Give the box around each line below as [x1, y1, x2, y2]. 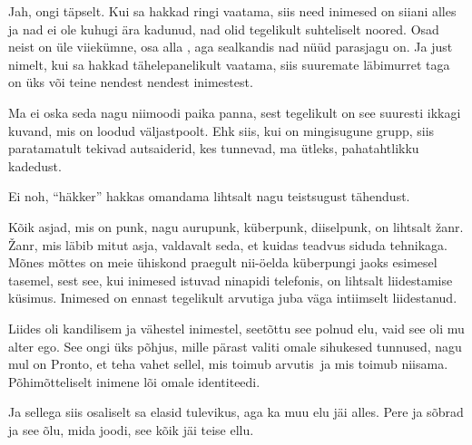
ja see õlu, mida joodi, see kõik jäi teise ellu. [8, 420, 254, 439]
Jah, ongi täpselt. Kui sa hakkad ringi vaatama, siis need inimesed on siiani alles [8, 2, 457, 20]
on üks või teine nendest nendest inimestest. [8, 73, 253, 92]
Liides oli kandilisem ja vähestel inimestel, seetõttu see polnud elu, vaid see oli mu [8, 318, 465, 337]
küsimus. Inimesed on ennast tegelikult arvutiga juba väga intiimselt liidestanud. [8, 288, 457, 307]
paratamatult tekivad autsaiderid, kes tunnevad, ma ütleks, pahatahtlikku [8, 139, 419, 158]
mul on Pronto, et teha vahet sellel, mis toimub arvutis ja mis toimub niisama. [8, 354, 448, 373]
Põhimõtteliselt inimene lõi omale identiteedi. [8, 372, 261, 391]
